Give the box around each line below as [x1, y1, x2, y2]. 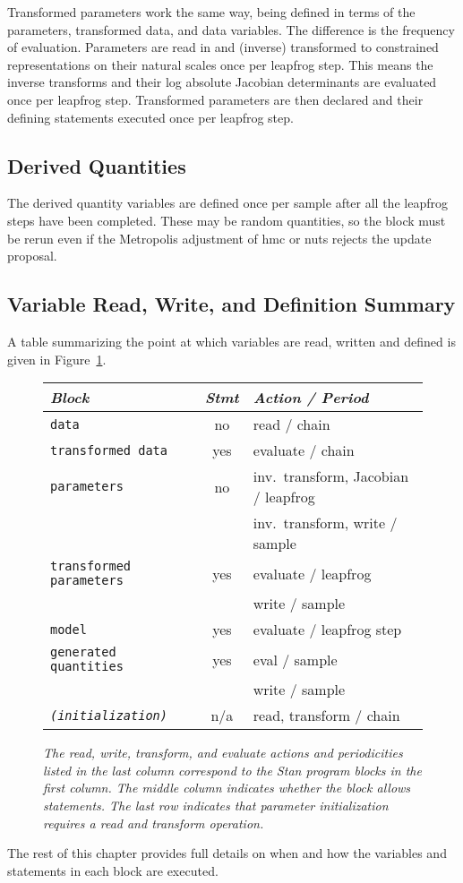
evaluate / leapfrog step [253, 619, 402, 640]
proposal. [7, 246, 57, 265]
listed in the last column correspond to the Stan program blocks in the [43, 760, 422, 779]
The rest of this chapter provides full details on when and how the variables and [7, 844, 447, 862]
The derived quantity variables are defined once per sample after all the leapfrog [7, 193, 448, 212]
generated [50, 645, 116, 660]
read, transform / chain [253, 705, 400, 726]
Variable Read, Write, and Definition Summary [7, 290, 456, 318]
